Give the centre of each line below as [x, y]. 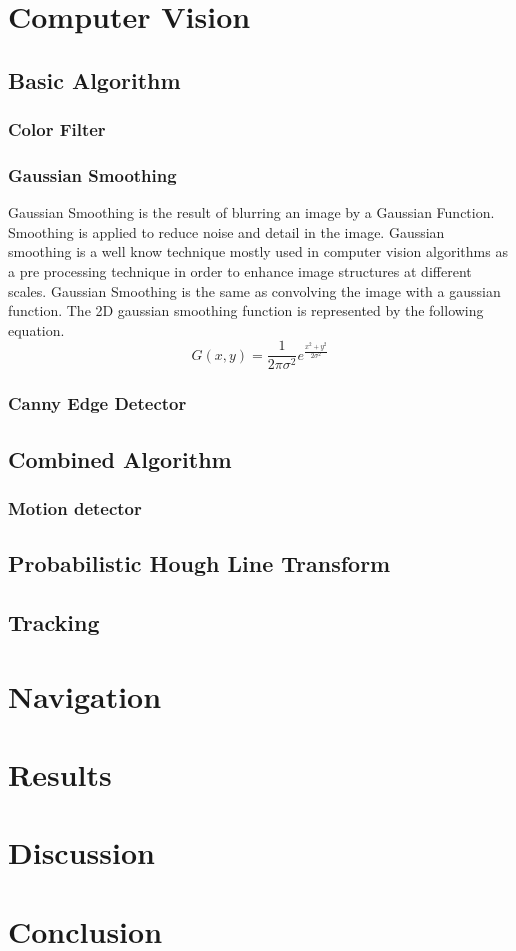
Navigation [85, 695]
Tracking [54, 622]
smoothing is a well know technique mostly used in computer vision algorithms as [258, 251]
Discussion [81, 852]
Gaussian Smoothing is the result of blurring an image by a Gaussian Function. [251, 212]
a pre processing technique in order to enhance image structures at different [240, 271]
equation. [36, 329]
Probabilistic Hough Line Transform [199, 563]
